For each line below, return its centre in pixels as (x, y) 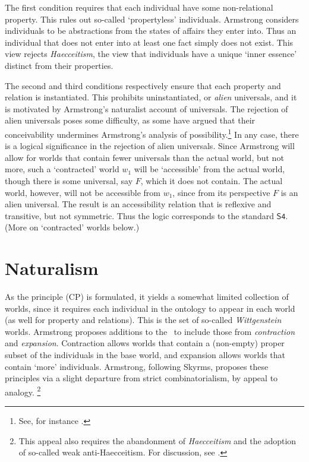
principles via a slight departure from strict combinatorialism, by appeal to (141, 378)
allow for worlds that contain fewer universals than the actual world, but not (144, 157)
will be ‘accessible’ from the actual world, (209, 169)
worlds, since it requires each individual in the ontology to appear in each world (150, 308)
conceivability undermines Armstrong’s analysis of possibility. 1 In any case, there (152, 133)
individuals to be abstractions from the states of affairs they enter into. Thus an (151, 31)
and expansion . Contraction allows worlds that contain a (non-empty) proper (145, 343)
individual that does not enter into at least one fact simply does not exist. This (149, 42)
